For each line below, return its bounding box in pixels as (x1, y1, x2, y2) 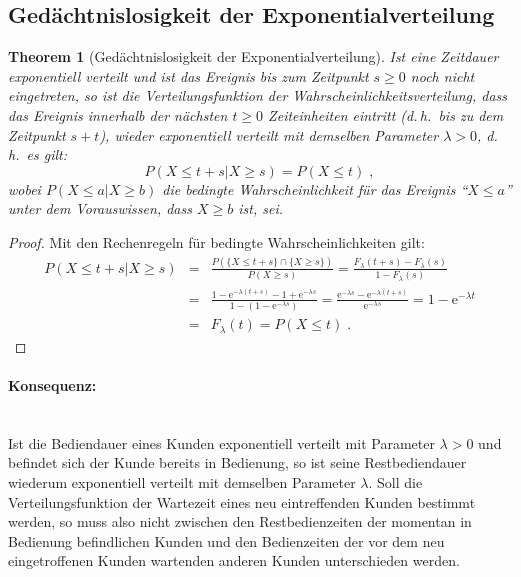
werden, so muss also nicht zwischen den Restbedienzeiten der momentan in (8, 511, 472, 532)
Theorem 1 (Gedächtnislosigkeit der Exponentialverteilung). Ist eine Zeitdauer (8, 46, 499, 67)
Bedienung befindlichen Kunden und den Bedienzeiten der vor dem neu (8, 530, 445, 551)
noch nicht (410, 65, 475, 86)
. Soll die (368, 471, 423, 492)
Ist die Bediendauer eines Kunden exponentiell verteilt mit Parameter (8, 432, 435, 453)
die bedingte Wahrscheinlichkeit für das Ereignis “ (162, 178, 468, 199)
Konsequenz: (8, 374, 97, 395)
